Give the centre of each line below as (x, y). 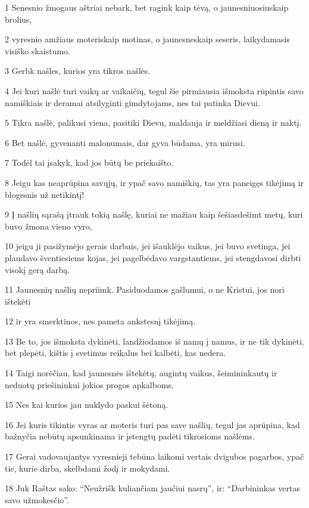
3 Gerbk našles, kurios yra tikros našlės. (78, 71)
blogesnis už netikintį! (45, 194)
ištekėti (18, 301)
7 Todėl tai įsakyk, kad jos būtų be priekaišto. (89, 162)
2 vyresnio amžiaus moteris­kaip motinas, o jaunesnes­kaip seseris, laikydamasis (147, 39)
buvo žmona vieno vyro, (49, 226)
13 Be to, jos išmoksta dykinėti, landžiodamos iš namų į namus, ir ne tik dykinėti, (154, 341)
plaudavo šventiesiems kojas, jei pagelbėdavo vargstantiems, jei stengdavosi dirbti (153, 257)
